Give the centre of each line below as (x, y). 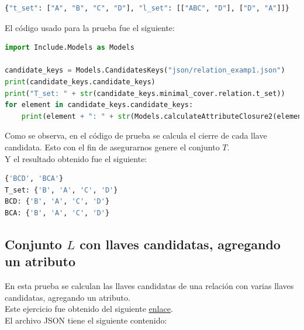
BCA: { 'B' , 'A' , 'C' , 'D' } (57, 213)
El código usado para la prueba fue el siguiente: (90, 27)
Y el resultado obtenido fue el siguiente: (76, 158)
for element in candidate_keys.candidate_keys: (99, 105)
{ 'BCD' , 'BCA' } (34, 179)
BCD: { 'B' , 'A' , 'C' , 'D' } (57, 202)
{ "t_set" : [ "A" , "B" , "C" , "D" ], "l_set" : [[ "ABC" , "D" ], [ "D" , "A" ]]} (147, 8)
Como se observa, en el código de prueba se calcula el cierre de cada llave (136, 135)
